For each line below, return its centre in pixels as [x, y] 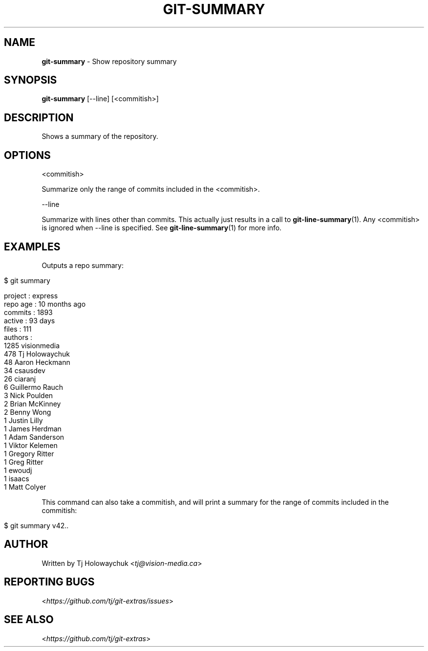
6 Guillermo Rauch [34, 387]
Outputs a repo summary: [83, 265]
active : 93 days [30, 320]
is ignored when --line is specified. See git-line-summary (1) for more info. [162, 228]
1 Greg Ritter [24, 462]
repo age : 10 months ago [45, 304]
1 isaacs [17, 478]
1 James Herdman [33, 428]
